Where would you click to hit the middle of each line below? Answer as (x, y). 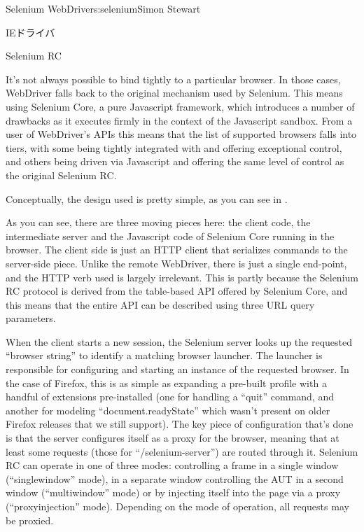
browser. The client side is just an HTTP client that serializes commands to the (177, 250)
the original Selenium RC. (61, 175)
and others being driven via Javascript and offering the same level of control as (175, 161)
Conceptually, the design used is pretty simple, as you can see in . (147, 198)
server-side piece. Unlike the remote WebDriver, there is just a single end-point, (176, 263)
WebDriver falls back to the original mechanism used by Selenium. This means (174, 93)
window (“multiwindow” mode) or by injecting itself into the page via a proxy (173, 492)
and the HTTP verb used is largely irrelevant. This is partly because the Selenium (182, 277)
